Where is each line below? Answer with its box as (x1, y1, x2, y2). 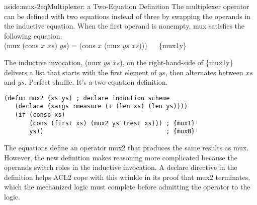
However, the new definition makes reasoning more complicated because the (4, 152, 237, 162)
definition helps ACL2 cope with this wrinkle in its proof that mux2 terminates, (4, 171, 250, 182)
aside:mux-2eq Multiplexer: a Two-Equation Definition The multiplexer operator (4, 1, 249, 11)
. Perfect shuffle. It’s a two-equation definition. (24, 77, 168, 87)
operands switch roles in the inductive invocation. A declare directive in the (4, 162, 237, 172)
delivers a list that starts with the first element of (4, 67, 157, 77)
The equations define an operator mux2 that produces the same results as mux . (4, 142, 249, 153)
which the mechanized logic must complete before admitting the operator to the (4, 181, 250, 192)
